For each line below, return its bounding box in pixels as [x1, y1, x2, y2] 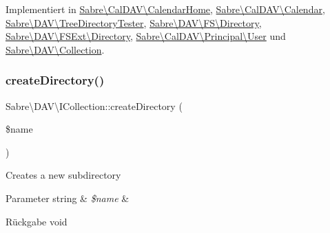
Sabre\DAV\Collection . [6, 42, 105, 56]
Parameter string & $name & [6, 190, 130, 205]
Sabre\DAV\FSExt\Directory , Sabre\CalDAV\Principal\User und [6, 29, 286, 43]
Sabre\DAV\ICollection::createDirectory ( [6, 98, 183, 113]
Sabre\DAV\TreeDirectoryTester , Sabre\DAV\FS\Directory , [6, 15, 262, 30]
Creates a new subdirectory [6, 168, 121, 182]
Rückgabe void [6, 214, 68, 228]
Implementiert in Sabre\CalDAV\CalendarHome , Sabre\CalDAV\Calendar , [6, 2, 325, 16]
